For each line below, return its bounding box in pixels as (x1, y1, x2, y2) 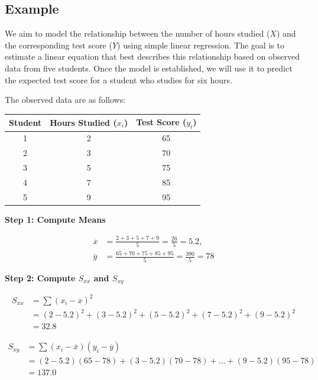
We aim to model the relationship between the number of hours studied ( (5, 27, 270, 40)
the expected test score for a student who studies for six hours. (5, 73, 232, 86)
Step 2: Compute (5, 271, 76, 284)
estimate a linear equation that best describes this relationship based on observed (5, 50, 300, 63)
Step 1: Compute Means (5, 213, 106, 225)
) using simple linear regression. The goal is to (117, 38, 284, 51)
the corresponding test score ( (5, 38, 112, 51)
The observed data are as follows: (5, 93, 126, 106)
